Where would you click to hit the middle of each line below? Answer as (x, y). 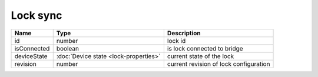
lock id (176, 41)
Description (184, 33)
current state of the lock (201, 56)
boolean (68, 48)
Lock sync (37, 15)
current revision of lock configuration (218, 63)
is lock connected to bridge (205, 48)
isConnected (32, 48)
